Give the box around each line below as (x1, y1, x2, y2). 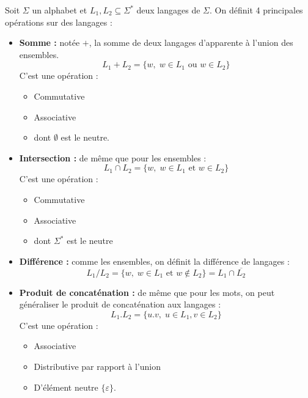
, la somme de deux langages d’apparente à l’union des (89, 36, 293, 49)
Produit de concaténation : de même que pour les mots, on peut (19, 286, 275, 298)
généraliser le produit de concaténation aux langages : (19, 298, 221, 311)
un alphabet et (32, 4, 87, 16)
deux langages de (136, 4, 200, 16)
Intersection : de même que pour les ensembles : (19, 151, 207, 164)
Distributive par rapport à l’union (34, 359, 161, 372)
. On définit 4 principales (210, 4, 303, 16)
